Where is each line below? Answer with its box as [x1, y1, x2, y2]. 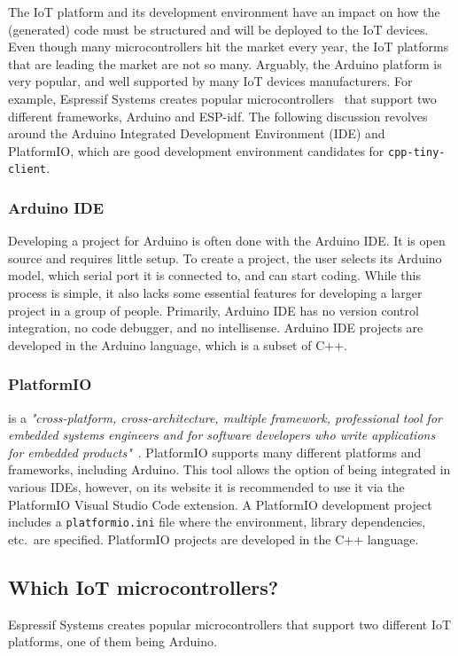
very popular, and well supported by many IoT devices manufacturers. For [8, 72, 413, 90]
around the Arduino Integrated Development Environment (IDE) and [8, 124, 385, 143]
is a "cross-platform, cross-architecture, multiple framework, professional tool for [8, 408, 442, 426]
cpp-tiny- [388, 145, 446, 159]
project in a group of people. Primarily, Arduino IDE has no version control [8, 301, 419, 319]
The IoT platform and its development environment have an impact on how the [8, 3, 440, 20]
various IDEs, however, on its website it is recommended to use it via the [8, 478, 405, 496]
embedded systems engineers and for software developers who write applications [8, 426, 436, 444]
